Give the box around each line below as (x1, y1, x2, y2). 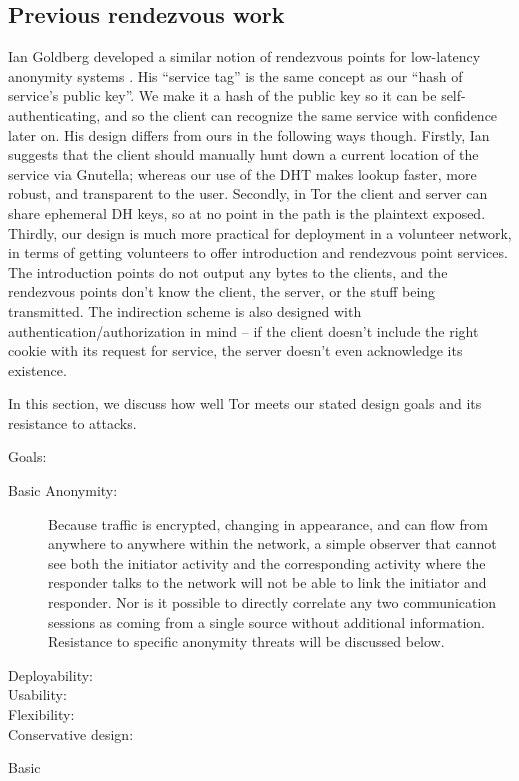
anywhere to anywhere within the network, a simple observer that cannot (48, 533, 497, 554)
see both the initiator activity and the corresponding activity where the (48, 552, 486, 573)
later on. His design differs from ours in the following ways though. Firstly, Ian (8, 124, 490, 145)
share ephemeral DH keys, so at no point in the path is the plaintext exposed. (8, 202, 486, 223)
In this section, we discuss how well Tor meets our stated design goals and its (8, 393, 482, 414)
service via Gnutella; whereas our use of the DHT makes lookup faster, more (8, 163, 477, 184)
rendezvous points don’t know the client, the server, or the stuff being (8, 281, 436, 302)
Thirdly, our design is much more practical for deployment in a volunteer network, (8, 222, 512, 243)
